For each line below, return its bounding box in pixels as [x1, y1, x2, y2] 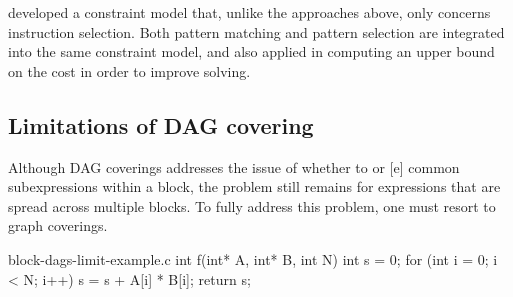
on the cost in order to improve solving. [8, 60, 251, 81]
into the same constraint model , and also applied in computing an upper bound [8, 41, 495, 62]
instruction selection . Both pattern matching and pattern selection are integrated [8, 21, 505, 42]
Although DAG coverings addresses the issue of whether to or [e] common [8, 156, 460, 177]
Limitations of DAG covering [8, 109, 314, 140]
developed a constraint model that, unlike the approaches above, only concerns [8, 2, 491, 22]
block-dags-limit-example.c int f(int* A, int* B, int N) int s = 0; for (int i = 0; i [8, 248, 498, 269]
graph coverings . [8, 215, 108, 236]
